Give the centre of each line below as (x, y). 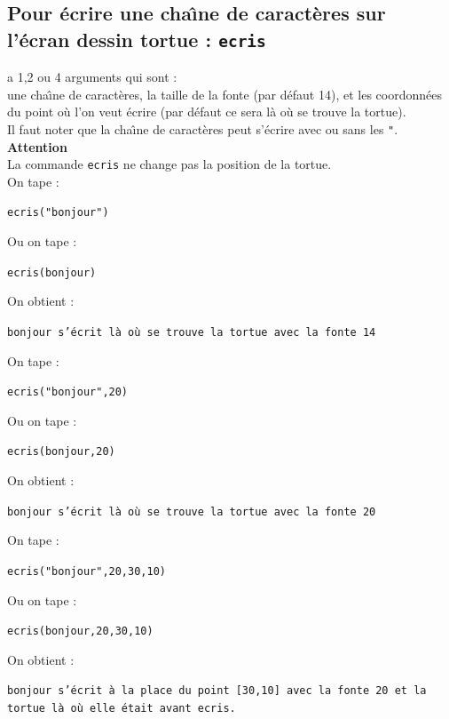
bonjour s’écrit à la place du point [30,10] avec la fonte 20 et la (217, 691)
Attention (37, 146)
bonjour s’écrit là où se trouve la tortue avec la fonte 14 (192, 332)
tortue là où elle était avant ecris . (122, 709)
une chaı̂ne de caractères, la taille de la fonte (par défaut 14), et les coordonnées (224, 94)
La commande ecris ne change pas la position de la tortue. (169, 164)
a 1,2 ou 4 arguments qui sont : (92, 77)
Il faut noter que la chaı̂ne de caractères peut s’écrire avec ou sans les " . (203, 128)
